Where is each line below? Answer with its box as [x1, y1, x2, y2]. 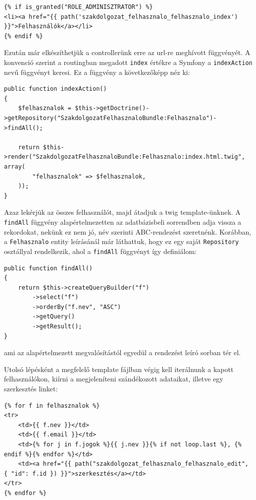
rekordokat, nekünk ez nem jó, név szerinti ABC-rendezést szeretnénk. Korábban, [4, 226, 252, 237]
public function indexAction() [4, 85, 107, 93]
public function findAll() [4, 264, 93, 272]
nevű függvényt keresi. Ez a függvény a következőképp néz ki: [4, 66, 190, 77]
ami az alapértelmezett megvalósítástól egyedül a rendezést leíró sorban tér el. [4, 347, 241, 358]
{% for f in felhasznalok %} [4, 402, 100, 409]
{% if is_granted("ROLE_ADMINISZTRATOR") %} [4, 3, 153, 10]
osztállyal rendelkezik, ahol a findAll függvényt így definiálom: [4, 246, 197, 256]
